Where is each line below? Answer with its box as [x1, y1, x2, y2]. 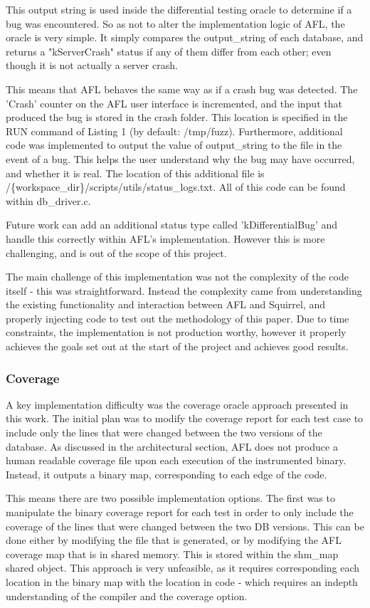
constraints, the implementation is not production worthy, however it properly [6, 325, 347, 340]
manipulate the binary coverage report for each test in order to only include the [6, 505, 354, 520]
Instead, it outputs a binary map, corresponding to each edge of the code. [6, 466, 327, 481]
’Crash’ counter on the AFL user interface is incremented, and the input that [6, 95, 342, 110]
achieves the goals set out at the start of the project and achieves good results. [6, 339, 349, 354]
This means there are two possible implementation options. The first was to [6, 491, 335, 505]
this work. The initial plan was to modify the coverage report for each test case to [6, 411, 364, 426]
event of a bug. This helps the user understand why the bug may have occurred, [6, 151, 355, 166]
